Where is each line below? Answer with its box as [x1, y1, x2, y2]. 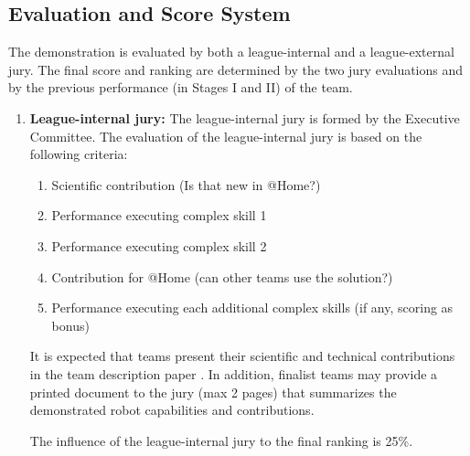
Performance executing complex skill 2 [51, 236, 267, 255]
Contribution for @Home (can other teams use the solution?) [51, 267, 393, 286]
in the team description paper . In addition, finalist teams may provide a [29, 364, 438, 383]
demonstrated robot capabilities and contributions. [29, 400, 315, 419]
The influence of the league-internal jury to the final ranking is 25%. [29, 430, 413, 450]
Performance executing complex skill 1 [51, 206, 267, 225]
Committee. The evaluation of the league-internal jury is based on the [29, 126, 422, 145]
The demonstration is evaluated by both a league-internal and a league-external [8, 42, 454, 61]
